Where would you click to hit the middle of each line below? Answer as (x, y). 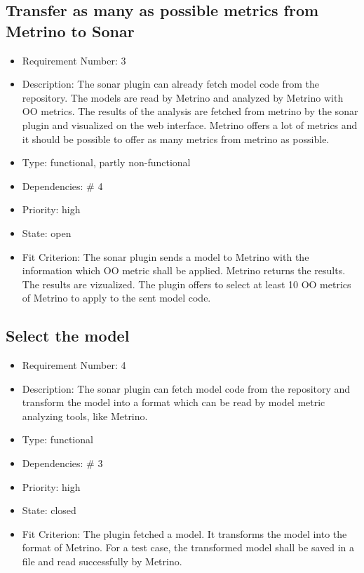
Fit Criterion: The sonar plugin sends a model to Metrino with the (166, 256)
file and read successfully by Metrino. (102, 561)
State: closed (49, 510)
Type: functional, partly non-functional (106, 162)
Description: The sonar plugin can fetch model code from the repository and (186, 388)
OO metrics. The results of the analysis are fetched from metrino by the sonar (190, 111)
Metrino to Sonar (70, 31)
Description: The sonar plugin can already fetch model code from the (171, 84)
